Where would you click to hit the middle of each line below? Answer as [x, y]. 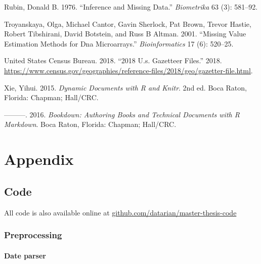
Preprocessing [33, 235]
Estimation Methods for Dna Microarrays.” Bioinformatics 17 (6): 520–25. [119, 43]
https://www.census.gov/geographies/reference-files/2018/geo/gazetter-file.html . [128, 70]
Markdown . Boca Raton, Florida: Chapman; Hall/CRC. [90, 124]
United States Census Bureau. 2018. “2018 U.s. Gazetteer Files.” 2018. [113, 60]
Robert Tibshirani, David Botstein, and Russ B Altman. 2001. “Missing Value [125, 34]
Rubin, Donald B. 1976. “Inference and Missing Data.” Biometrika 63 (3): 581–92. [131, 7]
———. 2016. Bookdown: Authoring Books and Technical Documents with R [122, 114]
